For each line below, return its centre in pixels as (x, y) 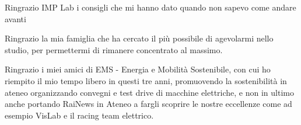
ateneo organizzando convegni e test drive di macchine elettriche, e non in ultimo (149, 92)
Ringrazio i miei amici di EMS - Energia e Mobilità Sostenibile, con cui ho (138, 69)
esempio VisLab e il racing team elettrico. (79, 115)
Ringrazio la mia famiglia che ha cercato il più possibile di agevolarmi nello (139, 38)
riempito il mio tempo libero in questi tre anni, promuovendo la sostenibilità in (146, 80)
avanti (15, 18)
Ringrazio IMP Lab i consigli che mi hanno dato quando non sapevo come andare (150, 7)
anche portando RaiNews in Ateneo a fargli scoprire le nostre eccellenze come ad (148, 104)
